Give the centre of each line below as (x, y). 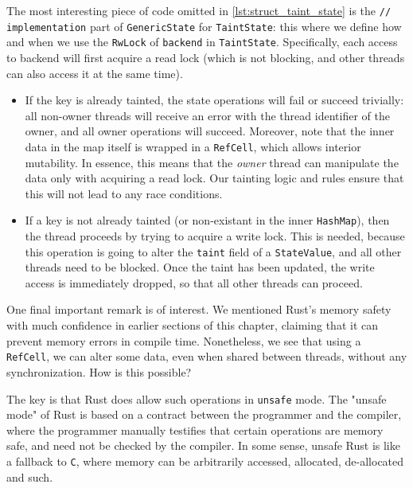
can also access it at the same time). (95, 73)
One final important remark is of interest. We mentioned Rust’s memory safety (199, 309)
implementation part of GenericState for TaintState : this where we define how (204, 26)
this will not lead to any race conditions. (124, 193)
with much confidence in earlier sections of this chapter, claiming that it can (192, 325)
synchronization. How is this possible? (99, 371)
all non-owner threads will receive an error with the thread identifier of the (207, 115)
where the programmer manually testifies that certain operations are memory (195, 429)
